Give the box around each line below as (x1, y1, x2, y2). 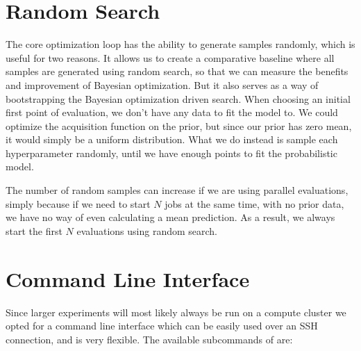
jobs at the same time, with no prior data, (165, 196, 344, 211)
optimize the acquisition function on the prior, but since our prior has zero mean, (6, 118, 352, 133)
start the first (6, 223, 62, 238)
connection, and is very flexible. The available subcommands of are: (6, 332, 293, 346)
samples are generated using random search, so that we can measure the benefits (6, 64, 349, 79)
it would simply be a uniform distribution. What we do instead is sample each (6, 132, 338, 147)
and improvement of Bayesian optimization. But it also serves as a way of (6, 77, 319, 92)
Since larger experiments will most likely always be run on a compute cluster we (6, 304, 346, 319)
